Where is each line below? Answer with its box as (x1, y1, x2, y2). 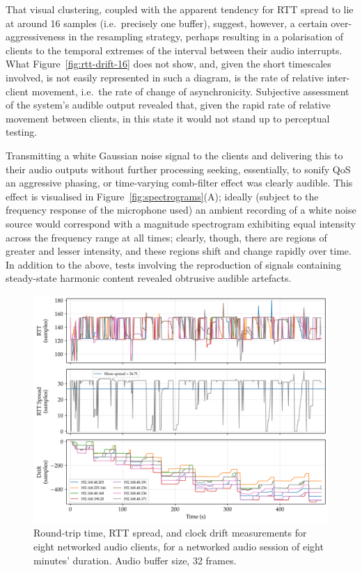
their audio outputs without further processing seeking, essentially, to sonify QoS (6, 161, 351, 176)
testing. (6, 125, 38, 139)
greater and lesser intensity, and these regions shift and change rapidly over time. (6, 244, 352, 258)
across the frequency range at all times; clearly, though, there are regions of (6, 230, 327, 244)
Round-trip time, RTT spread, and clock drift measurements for (33, 525, 307, 540)
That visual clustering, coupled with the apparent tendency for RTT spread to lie (6, 2, 354, 16)
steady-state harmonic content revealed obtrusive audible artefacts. (6, 271, 292, 285)
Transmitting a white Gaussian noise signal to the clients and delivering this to (6, 148, 343, 162)
